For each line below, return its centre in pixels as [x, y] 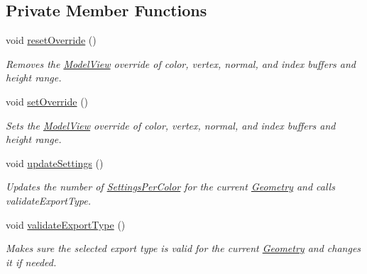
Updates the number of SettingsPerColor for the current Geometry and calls [170, 187]
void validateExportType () [66, 224]
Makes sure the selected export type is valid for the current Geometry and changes [183, 248]
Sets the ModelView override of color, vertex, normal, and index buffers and [171, 125]
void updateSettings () [55, 162]
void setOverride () [47, 101]
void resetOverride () [51, 40]
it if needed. [31, 262]
